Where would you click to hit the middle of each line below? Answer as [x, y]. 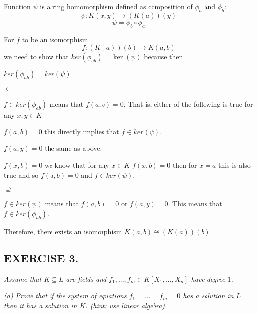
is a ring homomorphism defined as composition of [116, 6]
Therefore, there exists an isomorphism [63, 231]
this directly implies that [82, 131]
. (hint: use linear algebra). [126, 305]
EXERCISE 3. [41, 258]
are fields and [86, 279]
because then [163, 56]
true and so [21, 174]
